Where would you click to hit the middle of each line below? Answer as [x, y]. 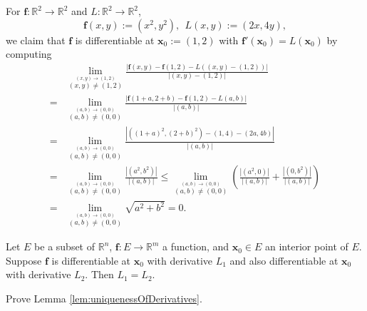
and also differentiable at [284, 260]
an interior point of [307, 246]
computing [29, 54]
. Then [99, 274]
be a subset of [65, 246]
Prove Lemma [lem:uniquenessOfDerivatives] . [104, 298]
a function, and [196, 246]
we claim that [36, 40]
